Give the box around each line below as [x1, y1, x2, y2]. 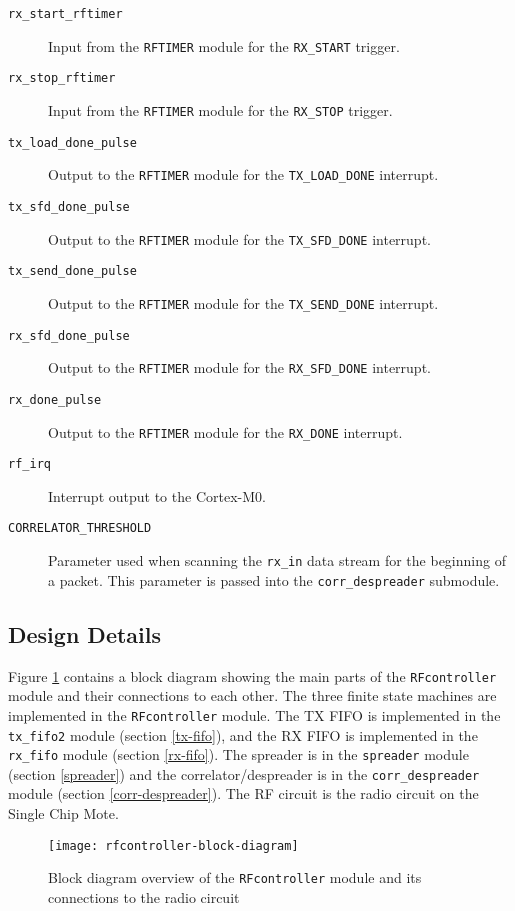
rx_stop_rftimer [8, 71, 116, 86]
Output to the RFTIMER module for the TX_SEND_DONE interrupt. [48, 292, 439, 313]
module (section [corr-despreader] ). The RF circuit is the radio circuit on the [8, 783, 479, 804]
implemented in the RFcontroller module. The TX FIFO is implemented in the [8, 704, 501, 725]
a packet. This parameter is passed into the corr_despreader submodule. [48, 569, 500, 590]
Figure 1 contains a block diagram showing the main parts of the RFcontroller [8, 665, 497, 686]
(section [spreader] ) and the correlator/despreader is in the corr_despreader [8, 763, 480, 784]
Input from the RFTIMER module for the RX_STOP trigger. [48, 99, 393, 120]
